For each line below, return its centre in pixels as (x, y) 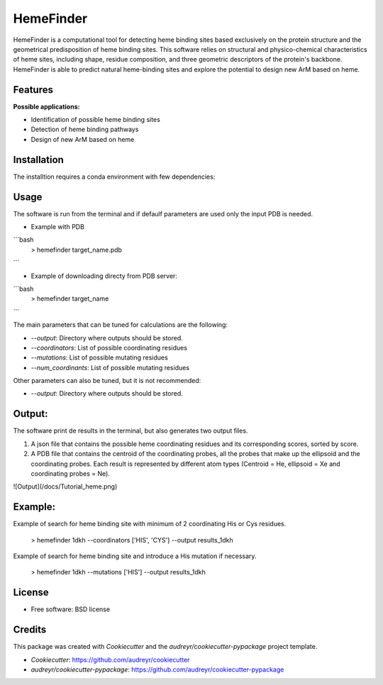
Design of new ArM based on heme (83, 139)
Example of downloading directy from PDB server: (104, 276)
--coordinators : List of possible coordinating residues (109, 347)
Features (33, 90)
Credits (30, 630)
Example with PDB (58, 227)
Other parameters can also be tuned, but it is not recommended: (107, 381)
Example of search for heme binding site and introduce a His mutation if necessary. (135, 556)
